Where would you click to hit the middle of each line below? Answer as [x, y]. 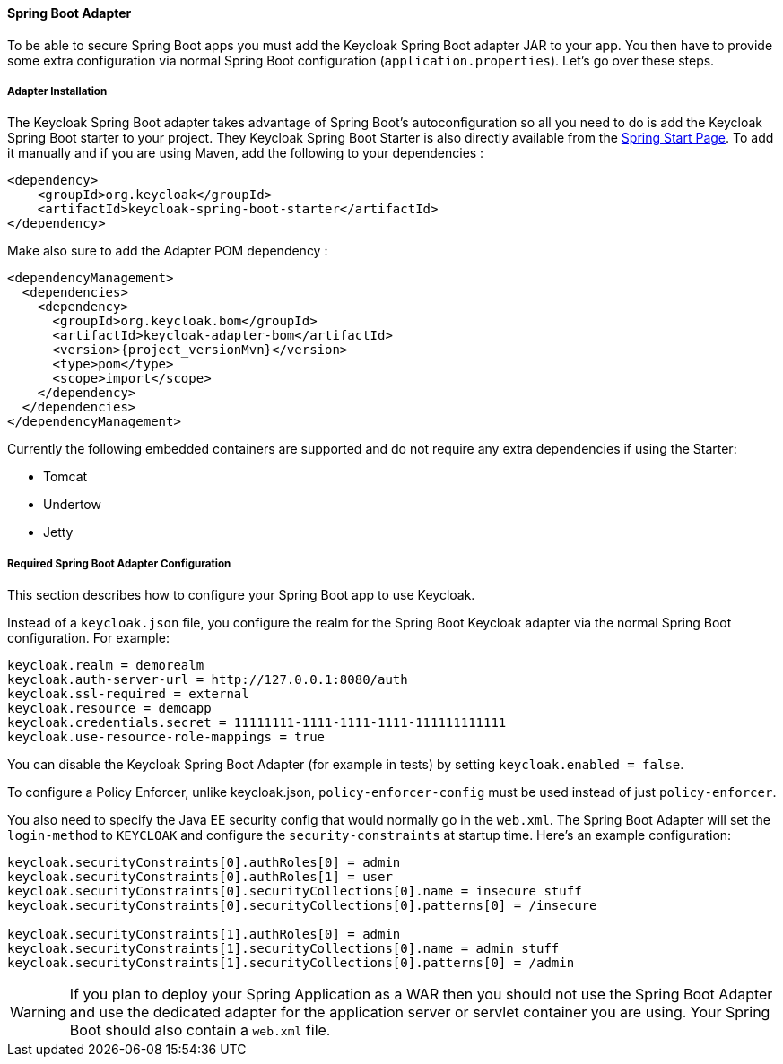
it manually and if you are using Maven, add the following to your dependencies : [246, 153]
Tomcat [65, 477]
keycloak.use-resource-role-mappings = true [166, 737]
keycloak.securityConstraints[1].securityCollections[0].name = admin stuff [283, 949]
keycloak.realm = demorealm [106, 666]
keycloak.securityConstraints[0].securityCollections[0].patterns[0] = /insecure [302, 906]
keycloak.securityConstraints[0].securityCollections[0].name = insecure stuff [295, 891]
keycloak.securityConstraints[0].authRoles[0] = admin [204, 863]
